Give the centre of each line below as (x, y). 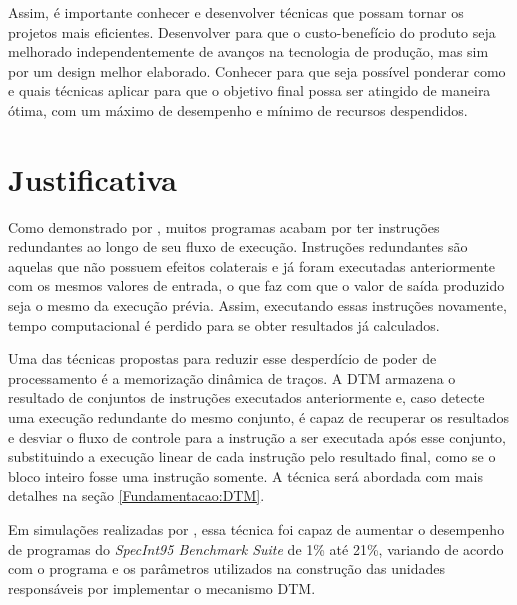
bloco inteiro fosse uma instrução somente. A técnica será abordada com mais (246, 475)
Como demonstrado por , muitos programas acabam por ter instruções (224, 226)
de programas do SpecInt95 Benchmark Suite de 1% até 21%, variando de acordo (256, 548)
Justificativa (92, 178)
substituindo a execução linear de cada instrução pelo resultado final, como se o (252, 456)
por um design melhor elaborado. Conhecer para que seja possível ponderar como (257, 70)
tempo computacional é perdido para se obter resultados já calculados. (224, 324)
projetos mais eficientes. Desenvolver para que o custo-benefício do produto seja (252, 31)
